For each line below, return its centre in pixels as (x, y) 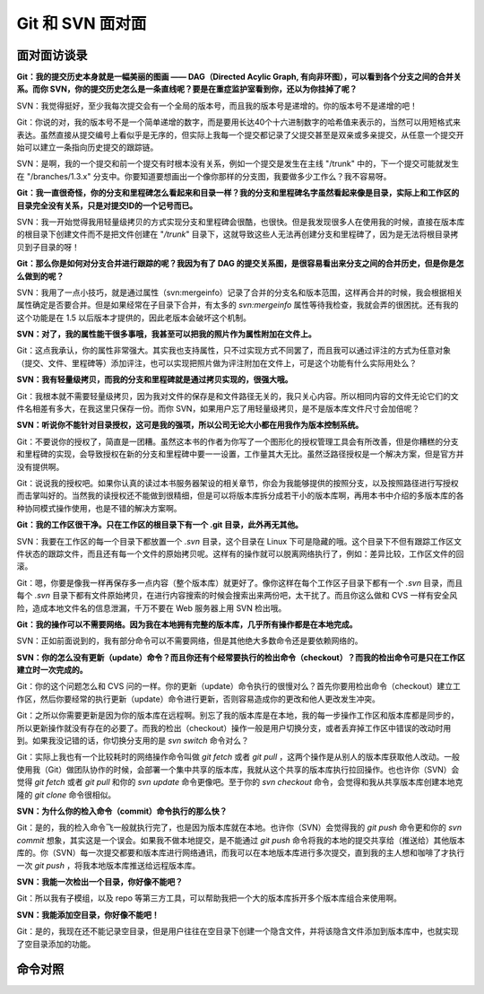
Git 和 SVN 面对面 (82, 23)
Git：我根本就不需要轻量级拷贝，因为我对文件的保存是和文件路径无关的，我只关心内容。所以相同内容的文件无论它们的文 (238, 396)
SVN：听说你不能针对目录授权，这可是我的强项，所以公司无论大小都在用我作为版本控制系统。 (190, 425)
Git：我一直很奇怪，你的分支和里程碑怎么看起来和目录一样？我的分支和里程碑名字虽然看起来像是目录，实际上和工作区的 (238, 193)
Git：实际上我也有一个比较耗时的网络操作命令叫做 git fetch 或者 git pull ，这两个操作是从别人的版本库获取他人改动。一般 (238, 757)
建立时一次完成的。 (52, 670)
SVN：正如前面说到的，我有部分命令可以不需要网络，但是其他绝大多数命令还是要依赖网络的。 (190, 641)
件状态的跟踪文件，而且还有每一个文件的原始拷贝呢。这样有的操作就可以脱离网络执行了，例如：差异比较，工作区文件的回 (240, 554)
